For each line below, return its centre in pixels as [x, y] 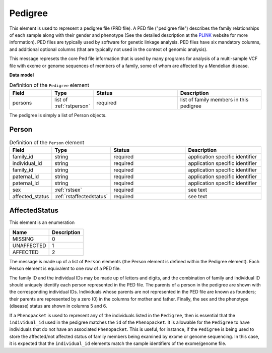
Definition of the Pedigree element [49, 85]
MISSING [23, 239]
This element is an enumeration [42, 222]
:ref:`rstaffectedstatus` [81, 196]
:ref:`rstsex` [69, 190]
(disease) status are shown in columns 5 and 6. [58, 306]
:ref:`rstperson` [73, 106]
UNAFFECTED [29, 246]
